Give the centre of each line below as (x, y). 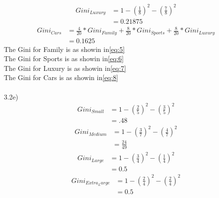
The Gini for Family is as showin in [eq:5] (64, 49)
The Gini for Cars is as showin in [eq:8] (61, 77)
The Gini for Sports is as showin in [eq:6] (64, 58)
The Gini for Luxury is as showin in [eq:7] (65, 68)
